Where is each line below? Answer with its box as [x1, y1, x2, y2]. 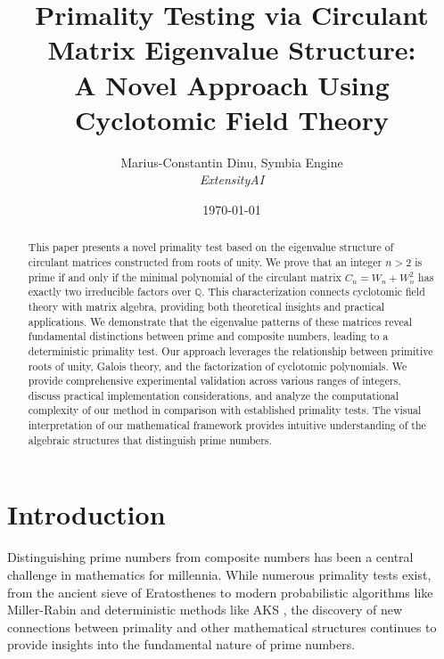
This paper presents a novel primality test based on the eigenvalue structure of [28, 240, 394, 255]
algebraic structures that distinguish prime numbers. [28, 432, 272, 447]
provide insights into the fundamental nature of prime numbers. [7, 635, 356, 654]
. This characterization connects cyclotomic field [201, 284, 425, 299]
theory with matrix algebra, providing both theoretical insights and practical [28, 298, 385, 313]
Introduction [7, 496, 166, 533]
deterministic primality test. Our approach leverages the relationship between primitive [28, 343, 433, 358]
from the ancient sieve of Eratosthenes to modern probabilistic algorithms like [7, 582, 433, 601]
